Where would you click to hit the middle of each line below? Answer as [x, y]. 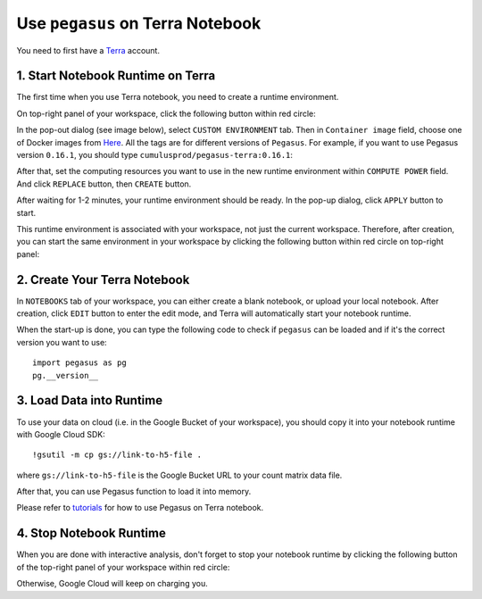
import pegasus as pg [79, 363]
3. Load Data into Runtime [90, 400]
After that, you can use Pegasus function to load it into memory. [134, 492]
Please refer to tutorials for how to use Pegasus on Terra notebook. [140, 508]
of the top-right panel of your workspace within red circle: [123, 567]
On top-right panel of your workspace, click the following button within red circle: [166, 113]
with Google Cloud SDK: [61, 434]
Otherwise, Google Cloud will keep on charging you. [112, 584]
